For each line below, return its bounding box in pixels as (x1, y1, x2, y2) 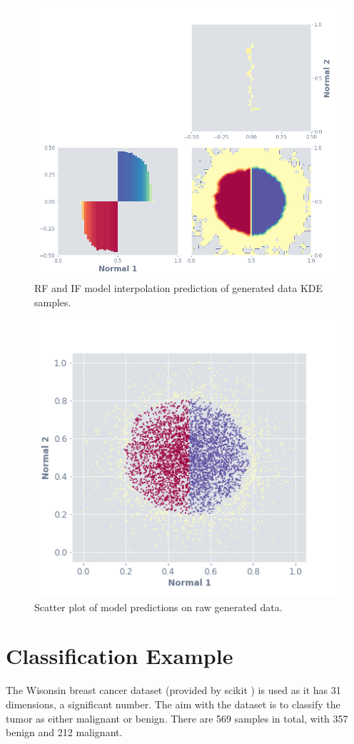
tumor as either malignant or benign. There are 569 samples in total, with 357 (6, 710, 348, 725)
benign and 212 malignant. (6, 725, 123, 740)
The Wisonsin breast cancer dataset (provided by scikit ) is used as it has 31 (6, 683, 341, 698)
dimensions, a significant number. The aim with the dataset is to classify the (6, 696, 340, 711)
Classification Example (6, 641, 233, 670)
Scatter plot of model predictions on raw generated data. (34, 599, 283, 614)
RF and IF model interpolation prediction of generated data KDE (34, 281, 323, 296)
